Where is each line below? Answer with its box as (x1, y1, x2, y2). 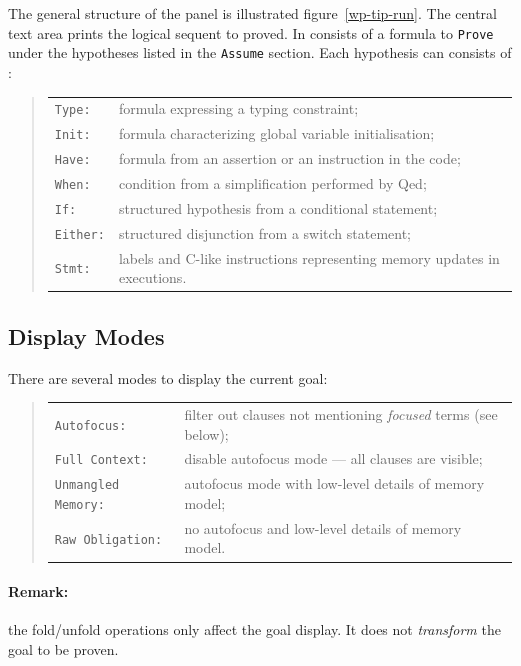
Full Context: (54, 453, 148, 468)
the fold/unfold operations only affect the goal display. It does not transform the (8, 619, 501, 640)
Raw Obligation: (54, 532, 163, 547)
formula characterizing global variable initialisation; (118, 123, 435, 144)
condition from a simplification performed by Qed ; (118, 173, 427, 193)
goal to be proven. (8, 638, 119, 659)
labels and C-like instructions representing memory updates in (118, 247, 500, 268)
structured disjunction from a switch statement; (118, 222, 412, 243)
